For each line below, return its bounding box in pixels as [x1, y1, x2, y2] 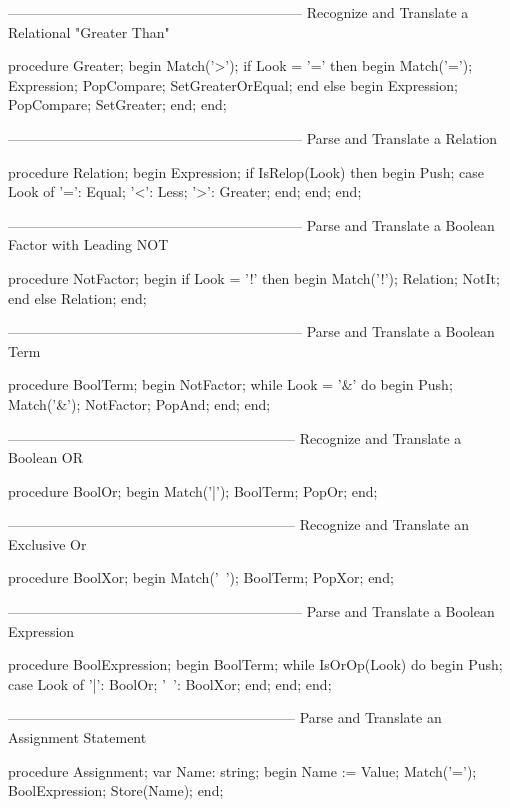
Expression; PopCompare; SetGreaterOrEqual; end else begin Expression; [8, 74, 458, 95]
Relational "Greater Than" [8, 21, 170, 42]
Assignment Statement [8, 727, 147, 748]
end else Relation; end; [8, 287, 147, 308]
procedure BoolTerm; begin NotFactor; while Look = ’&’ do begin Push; [8, 374, 453, 395]
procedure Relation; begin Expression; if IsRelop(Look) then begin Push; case [8, 161, 484, 182]
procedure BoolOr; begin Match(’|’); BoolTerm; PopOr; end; [8, 480, 378, 501]
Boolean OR [8, 447, 84, 468]
